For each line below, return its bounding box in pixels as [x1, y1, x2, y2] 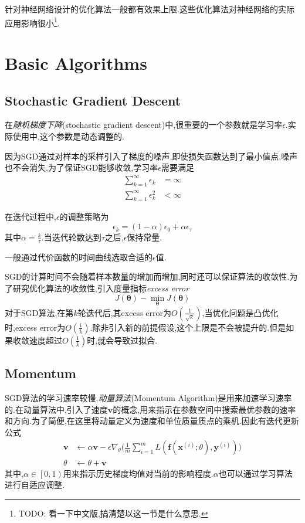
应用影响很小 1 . [5, 15, 60, 29]
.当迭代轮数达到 [41, 231, 101, 243]
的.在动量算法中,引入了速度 [5, 403, 108, 415]
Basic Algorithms [5, 51, 147, 75]
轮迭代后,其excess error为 [77, 306, 171, 318]
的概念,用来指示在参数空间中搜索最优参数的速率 [113, 403, 296, 415]
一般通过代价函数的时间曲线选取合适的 [5, 250, 152, 263]
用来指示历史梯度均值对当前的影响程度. [63, 467, 213, 479]
